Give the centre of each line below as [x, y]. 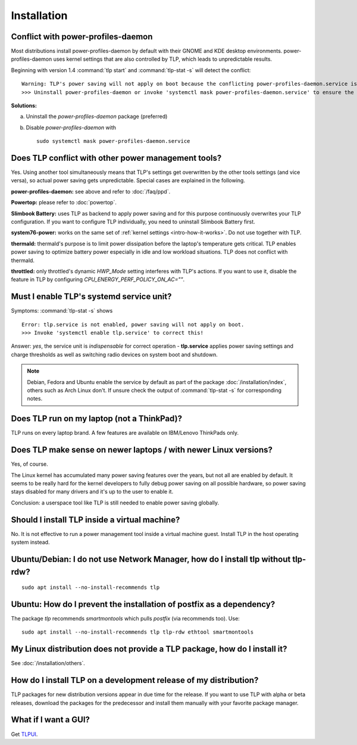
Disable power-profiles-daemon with [71, 127]
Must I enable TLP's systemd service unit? [91, 297]
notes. [35, 398]
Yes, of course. [29, 464]
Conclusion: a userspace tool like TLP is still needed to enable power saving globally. [115, 503]
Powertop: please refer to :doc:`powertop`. [64, 202]
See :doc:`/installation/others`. [48, 663]
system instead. [30, 543]
